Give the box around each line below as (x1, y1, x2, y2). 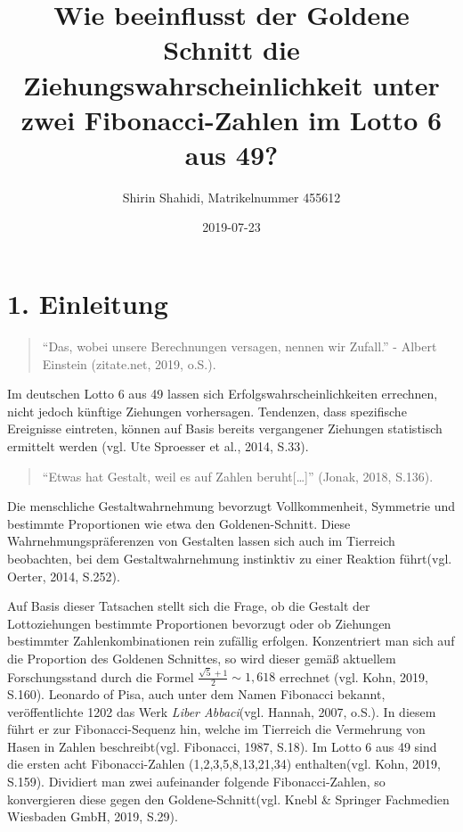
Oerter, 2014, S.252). (7, 566, 120, 585)
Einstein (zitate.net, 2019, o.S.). (42, 354, 216, 373)
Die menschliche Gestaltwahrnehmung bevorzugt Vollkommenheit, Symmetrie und (7, 497, 456, 515)
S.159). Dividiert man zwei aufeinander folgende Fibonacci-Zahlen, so (7, 772, 386, 790)
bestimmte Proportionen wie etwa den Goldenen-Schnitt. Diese (7, 514, 351, 532)
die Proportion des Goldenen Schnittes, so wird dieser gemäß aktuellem (7, 648, 396, 667)
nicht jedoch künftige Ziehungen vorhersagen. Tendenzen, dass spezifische (7, 401, 407, 420)
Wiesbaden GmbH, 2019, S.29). (7, 807, 178, 826)
